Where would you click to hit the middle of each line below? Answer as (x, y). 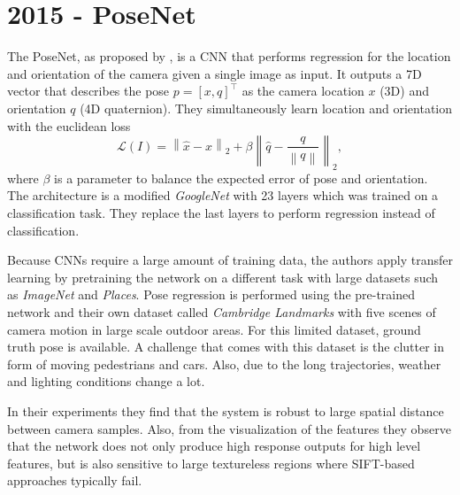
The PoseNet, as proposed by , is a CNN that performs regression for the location (229, 56)
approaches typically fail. (75, 480)
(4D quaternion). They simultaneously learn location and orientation (266, 108)
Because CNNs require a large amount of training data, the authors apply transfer (230, 260)
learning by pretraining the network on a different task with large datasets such (223, 277)
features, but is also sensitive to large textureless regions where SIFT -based (211, 463)
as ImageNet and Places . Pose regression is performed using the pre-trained (211, 294)
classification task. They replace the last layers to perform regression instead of (221, 213)
